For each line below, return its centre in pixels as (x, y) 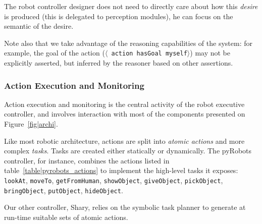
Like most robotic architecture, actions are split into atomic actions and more (124, 141)
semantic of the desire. (39, 26)
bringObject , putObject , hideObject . (64, 190)
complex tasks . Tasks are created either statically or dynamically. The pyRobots (128, 151)
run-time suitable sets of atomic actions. (66, 217)
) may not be (210, 53)
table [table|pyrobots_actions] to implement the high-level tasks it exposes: (121, 170)
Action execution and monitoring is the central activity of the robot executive (124, 104)
